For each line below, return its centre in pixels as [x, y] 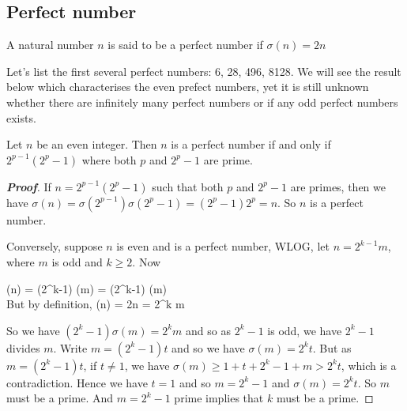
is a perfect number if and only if [251, 144]
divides [23, 347]
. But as [332, 347]
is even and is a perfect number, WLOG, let [223, 246]
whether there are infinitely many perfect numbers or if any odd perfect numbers [202, 102]
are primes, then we [338, 186]
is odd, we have [305, 330]
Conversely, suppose [55, 246]
